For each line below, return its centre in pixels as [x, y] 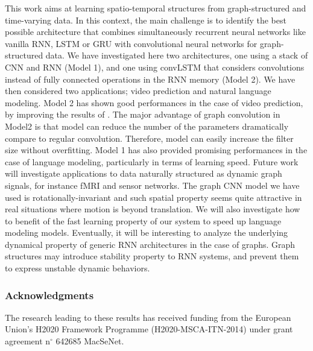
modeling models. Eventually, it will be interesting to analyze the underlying [147, 232]
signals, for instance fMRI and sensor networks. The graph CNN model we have [152, 185]
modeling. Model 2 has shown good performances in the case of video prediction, [154, 102]
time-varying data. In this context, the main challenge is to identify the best [146, 20]
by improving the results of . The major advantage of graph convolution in [143, 114]
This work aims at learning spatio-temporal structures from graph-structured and [156, 8]
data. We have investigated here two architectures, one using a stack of [177, 55]
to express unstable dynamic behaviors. [77, 268]
